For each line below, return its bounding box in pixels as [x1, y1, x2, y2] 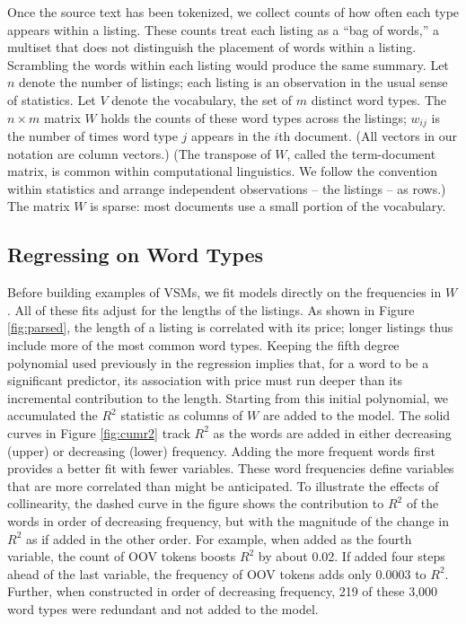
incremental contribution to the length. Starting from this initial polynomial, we [7, 388, 449, 407]
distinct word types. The [311, 90, 447, 109]
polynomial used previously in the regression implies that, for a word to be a [7, 353, 429, 372]
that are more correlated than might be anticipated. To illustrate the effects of [7, 476, 439, 495]
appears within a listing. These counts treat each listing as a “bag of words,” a [7, 20, 439, 39]
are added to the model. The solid [262, 406, 451, 425]
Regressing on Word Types [7, 241, 264, 268]
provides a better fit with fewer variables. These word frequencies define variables [7, 459, 454, 478]
